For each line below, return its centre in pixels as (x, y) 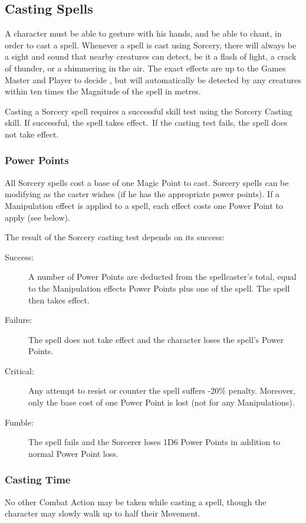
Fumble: (19, 422)
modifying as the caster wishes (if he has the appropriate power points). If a (142, 194)
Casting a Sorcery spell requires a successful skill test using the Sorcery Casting (149, 111)
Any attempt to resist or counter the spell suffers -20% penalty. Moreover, (162, 390)
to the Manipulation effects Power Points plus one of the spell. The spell (159, 288)
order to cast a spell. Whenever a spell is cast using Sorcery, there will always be (151, 45)
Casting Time (38, 480)
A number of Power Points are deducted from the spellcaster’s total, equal (162, 277)
